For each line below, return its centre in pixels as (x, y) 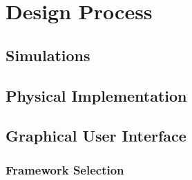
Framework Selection (65, 169)
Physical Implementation (96, 95)
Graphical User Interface (96, 136)
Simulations (48, 55)
